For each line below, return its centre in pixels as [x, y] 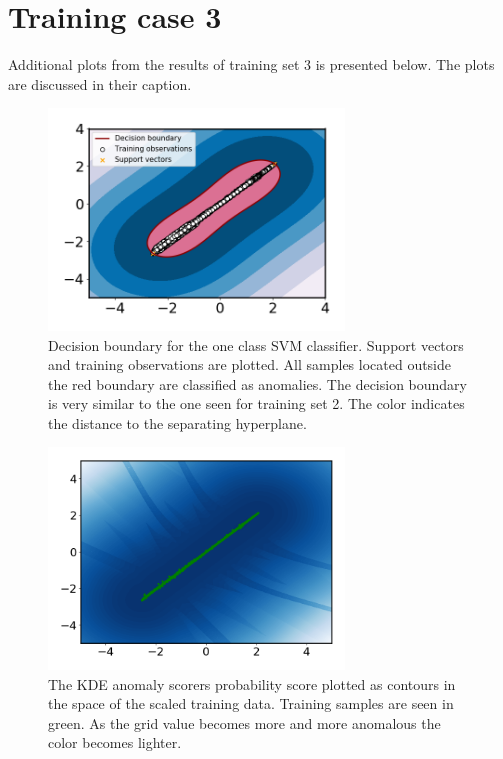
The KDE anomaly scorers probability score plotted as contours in [252, 683]
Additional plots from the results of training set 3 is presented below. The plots [251, 64]
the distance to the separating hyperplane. [177, 422]
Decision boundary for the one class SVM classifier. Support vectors [256, 344]
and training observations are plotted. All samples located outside [250, 364]
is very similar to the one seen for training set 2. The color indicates [256, 403]
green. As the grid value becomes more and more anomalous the [244, 722]
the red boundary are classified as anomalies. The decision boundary [258, 383]
